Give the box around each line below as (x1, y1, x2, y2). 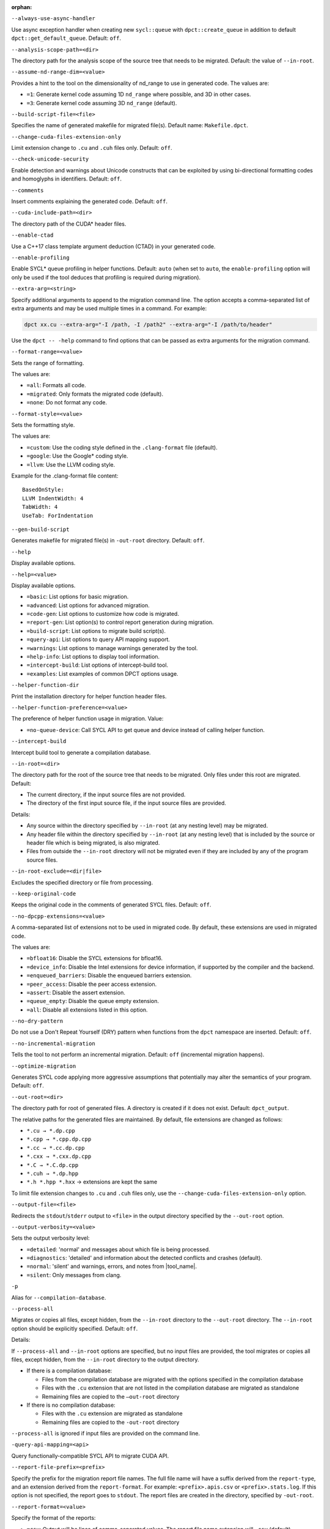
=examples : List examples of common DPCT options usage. (26, 670, 178, 677)
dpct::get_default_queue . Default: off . (11, 34, 122, 42)
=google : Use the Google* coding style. (26, 453, 128, 460)
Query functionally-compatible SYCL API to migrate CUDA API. (11, 1452, 169, 1459)
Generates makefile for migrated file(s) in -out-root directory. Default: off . (11, 537, 205, 544)
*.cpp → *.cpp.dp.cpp (26, 1136, 92, 1143)
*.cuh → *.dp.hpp (26, 1170, 79, 1177)
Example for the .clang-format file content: (11, 472, 119, 479)
